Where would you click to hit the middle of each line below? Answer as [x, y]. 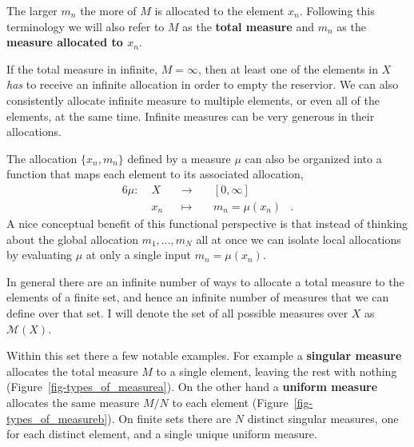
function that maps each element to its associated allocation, [155, 174]
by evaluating [40, 255]
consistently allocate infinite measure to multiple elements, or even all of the [193, 100]
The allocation [42, 158]
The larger [32, 10]
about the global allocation [72, 239]
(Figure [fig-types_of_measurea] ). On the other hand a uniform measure [192, 387]
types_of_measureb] [57, 418]
